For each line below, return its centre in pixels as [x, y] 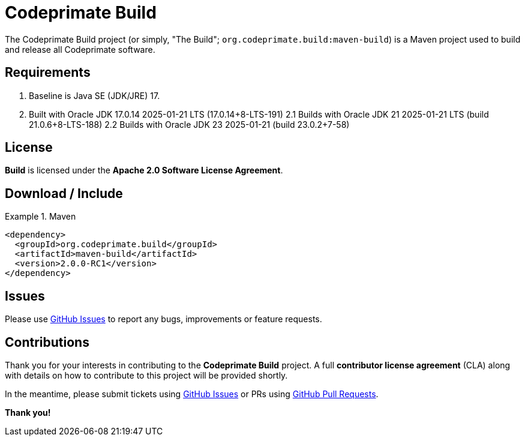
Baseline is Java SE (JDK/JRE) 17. [94, 95]
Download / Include [64, 193]
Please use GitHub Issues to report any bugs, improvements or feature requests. [163, 319]
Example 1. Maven [40, 217]
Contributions [47, 342]
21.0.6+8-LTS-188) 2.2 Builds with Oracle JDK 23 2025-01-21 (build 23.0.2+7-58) [189, 124]
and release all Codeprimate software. [80, 49]
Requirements [48, 73]
